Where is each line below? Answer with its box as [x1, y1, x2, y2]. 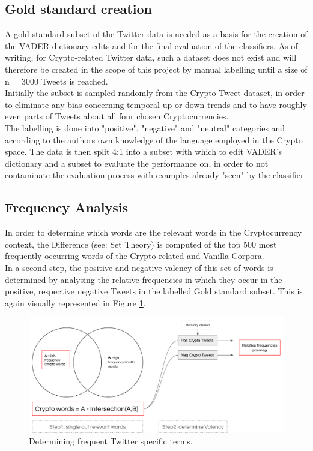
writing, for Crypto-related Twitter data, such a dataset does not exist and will [5, 51, 297, 64]
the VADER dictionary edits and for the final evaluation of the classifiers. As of [5, 39, 298, 52]
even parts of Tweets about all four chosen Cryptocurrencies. [5, 110, 229, 122]
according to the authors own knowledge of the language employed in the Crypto [5, 133, 303, 146]
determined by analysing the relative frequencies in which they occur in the [5, 273, 282, 285]
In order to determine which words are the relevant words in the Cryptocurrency [5, 226, 302, 239]
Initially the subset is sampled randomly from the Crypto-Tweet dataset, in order [5, 86, 305, 99]
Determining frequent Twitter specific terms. [29, 435, 193, 447]
